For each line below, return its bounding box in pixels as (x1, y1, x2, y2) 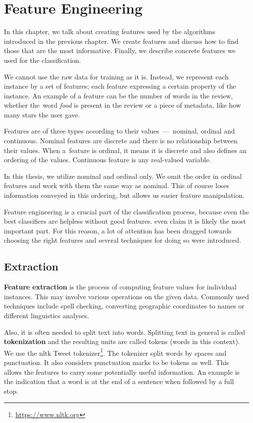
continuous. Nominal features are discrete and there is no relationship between (4, 135, 238, 146)
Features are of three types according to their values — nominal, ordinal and (4, 126, 235, 136)
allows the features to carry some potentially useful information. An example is (4, 366, 240, 377)
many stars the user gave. (4, 109, 80, 119)
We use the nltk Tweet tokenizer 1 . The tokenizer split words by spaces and (4, 346, 227, 358)
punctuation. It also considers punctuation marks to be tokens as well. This (4, 357, 229, 367)
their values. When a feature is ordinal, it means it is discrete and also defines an (4, 145, 247, 155)
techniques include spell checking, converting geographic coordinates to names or (4, 301, 245, 311)
